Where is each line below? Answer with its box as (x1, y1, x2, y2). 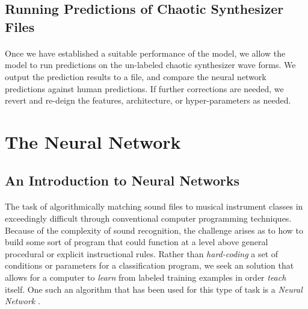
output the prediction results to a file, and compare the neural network (5, 70, 266, 83)
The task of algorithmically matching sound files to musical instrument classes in (5, 200, 303, 213)
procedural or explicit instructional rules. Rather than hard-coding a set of (5, 247, 279, 260)
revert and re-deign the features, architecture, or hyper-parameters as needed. (5, 94, 291, 107)
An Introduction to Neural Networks (5, 170, 239, 189)
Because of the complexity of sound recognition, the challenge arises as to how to (5, 223, 304, 236)
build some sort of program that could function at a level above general (5, 236, 268, 248)
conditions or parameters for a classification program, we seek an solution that (5, 259, 294, 272)
